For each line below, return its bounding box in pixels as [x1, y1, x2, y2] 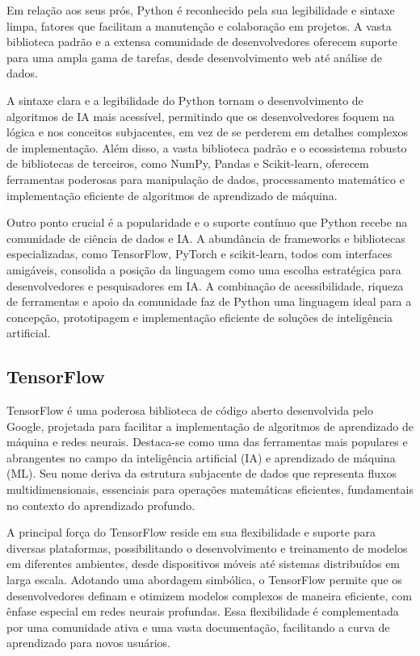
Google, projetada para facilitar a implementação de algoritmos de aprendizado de [6, 417, 414, 434]
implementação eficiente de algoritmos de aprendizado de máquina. [6, 186, 338, 203]
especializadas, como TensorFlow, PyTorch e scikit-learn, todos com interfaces [6, 245, 393, 262]
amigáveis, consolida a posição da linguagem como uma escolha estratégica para [6, 261, 401, 278]
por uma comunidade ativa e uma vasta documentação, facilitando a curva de [6, 618, 390, 635]
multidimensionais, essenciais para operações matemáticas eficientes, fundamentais [6, 481, 414, 498]
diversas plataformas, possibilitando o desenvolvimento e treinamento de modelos [6, 539, 408, 556]
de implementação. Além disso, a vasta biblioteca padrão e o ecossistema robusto [6, 139, 407, 156]
